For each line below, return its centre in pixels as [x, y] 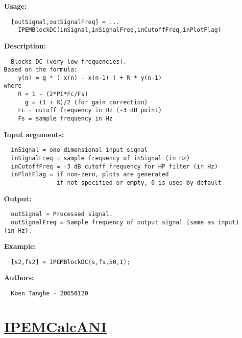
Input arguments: [34, 134]
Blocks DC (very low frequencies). [69, 61]
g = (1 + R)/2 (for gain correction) [86, 102]
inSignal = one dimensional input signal [79, 150]
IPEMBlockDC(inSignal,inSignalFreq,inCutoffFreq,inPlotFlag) [120, 30]
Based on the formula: [41, 70]
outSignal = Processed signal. [62, 214]
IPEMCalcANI [55, 326]
